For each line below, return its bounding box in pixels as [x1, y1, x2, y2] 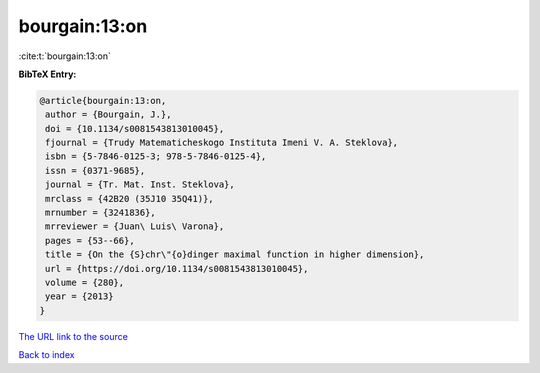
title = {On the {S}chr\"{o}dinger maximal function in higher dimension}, [45, 249, 425, 260]
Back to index [18, 349, 75, 361]
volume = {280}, [45, 277, 125, 288]
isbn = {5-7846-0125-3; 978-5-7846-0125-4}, [45, 151, 267, 162]
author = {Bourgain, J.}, [45, 109, 172, 120]
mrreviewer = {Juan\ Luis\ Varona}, [45, 221, 225, 232]
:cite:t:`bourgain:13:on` [18, 50, 112, 62]
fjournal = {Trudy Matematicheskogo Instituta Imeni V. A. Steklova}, [45, 137, 399, 149]
